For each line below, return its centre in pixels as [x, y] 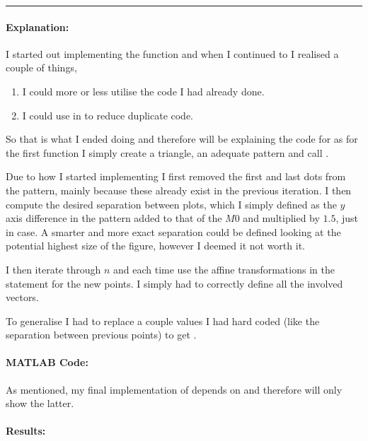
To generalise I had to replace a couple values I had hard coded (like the [163, 321]
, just [347, 218]
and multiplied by [281, 218]
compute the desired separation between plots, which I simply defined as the [171, 204]
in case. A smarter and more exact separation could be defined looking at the [173, 231]
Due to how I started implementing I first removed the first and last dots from [176, 176]
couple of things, [41, 67]
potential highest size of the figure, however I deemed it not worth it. [155, 246]
